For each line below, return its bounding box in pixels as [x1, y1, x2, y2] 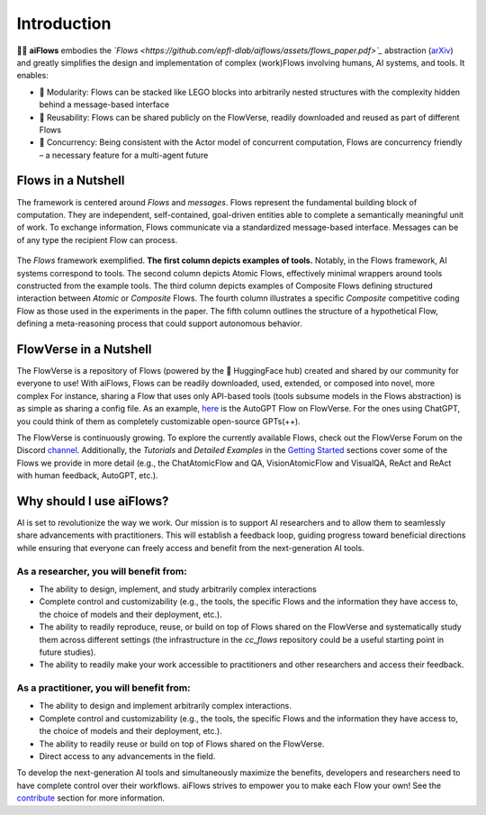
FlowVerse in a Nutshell [16, 341, 152, 357]
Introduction [16, 14, 112, 33]
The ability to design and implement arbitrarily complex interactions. [39, 701, 292, 711]
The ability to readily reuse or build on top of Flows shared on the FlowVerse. [39, 738, 325, 749]
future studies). [39, 647, 96, 657]
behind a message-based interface [39, 99, 170, 110]
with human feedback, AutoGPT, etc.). [16, 470, 158, 481]
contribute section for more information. [16, 792, 166, 803]
